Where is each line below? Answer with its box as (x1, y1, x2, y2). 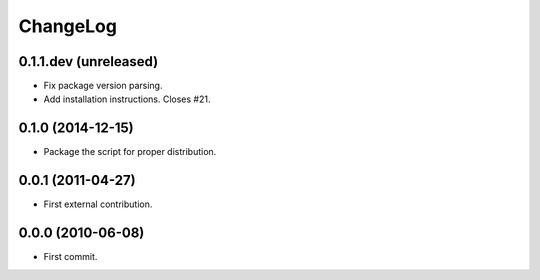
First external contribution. (43, 198, 153, 210)
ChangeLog (18, 15, 117, 37)
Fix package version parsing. (43, 80, 163, 92)
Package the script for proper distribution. (43, 146, 217, 158)
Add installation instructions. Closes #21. (43, 93, 211, 105)
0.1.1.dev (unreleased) (18, 53, 159, 70)
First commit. (43, 251, 98, 263)
